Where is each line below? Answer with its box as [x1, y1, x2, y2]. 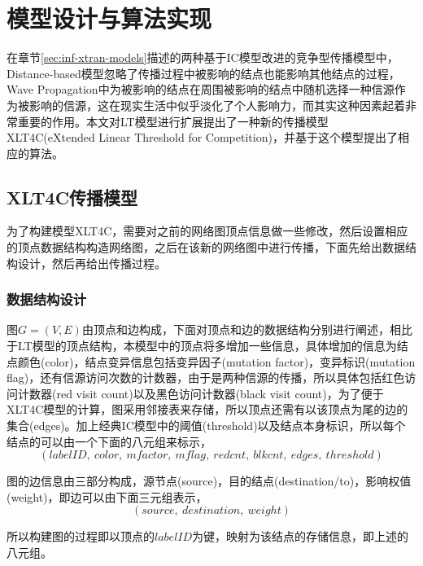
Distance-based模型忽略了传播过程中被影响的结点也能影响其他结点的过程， [7, 64, 400, 81]
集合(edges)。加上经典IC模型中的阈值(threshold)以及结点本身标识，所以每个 [7, 417, 406, 434]
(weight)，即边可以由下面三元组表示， [7, 488, 207, 505]
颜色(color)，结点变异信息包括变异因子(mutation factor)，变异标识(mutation [17, 353, 416, 370]
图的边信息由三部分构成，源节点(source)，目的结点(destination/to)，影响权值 [7, 472, 412, 489]
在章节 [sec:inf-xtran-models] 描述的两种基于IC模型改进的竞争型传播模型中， [7, 49, 399, 66]
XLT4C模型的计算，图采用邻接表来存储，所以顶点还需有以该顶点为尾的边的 [7, 401, 408, 418]
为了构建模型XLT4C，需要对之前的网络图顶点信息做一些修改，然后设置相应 [7, 222, 408, 239]
